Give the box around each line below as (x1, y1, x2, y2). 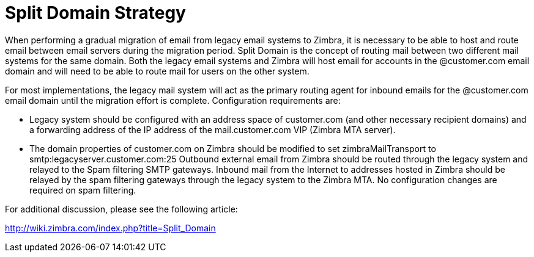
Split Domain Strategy (5, 2, 186, 23)
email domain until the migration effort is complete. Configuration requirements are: (5, 95, 341, 106)
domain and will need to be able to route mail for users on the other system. (5, 65, 310, 76)
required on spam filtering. (29, 184, 136, 195)
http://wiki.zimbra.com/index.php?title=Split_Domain (5, 222, 216, 233)
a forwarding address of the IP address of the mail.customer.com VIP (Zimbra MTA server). (29, 124, 396, 135)
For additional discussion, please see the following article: (5, 203, 238, 214)
